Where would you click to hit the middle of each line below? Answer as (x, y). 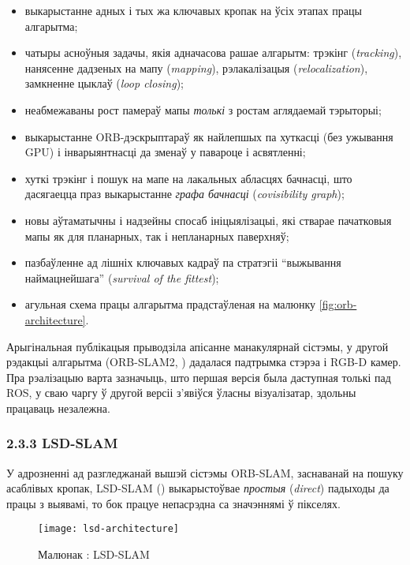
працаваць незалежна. (58, 408)
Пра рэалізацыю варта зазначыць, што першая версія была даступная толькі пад (199, 377)
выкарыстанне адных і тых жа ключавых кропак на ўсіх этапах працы (193, 10)
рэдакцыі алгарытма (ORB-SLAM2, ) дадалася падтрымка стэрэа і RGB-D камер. (204, 362)
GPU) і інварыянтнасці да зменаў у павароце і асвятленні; (165, 152)
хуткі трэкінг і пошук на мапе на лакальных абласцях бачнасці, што (188, 178)
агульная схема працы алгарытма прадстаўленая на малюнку (170, 304)
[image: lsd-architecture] (108, 529)
